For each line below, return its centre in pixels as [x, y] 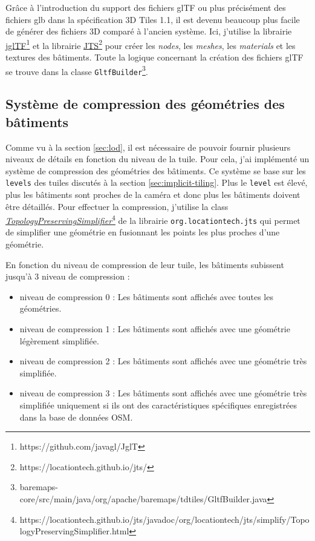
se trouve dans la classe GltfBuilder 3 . [77, 70]
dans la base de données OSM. [76, 417]
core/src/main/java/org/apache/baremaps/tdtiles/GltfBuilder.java [143, 498]
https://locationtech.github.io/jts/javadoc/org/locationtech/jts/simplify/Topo [164, 519]
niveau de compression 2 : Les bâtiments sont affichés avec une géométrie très [163, 361]
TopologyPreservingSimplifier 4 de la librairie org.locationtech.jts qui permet [153, 219]
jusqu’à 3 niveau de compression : [68, 276]
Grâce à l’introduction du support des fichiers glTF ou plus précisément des [146, 7]
